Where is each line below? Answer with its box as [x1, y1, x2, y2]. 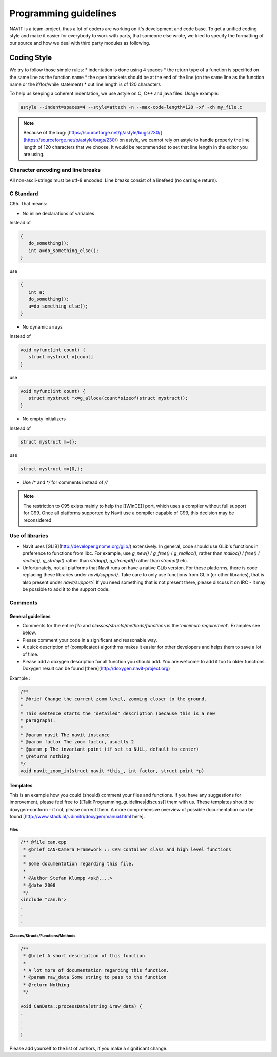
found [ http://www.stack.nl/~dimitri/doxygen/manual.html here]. [9, 814, 145, 820]
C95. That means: [9, 201, 47, 207]
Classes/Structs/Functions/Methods [9, 933, 76, 938]
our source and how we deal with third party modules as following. [9, 40, 151, 46]
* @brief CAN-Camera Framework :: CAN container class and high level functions [23, 847, 232, 852]
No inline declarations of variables [22, 210, 95, 216]
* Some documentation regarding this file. [23, 861, 134, 867]
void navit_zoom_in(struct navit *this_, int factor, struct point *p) [20, 767, 205, 774]
